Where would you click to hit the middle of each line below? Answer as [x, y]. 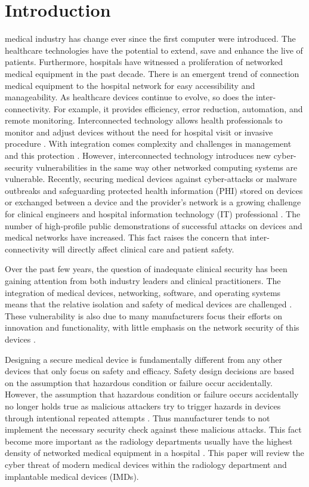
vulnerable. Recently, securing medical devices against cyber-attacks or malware [151, 179]
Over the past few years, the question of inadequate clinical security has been [146, 269]
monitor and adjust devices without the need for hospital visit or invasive [139, 132]
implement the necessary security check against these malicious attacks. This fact [153, 429]
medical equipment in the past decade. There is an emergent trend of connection [152, 73]
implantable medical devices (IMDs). [72, 476]
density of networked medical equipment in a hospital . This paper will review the [154, 453]
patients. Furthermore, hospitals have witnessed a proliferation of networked [144, 62]
